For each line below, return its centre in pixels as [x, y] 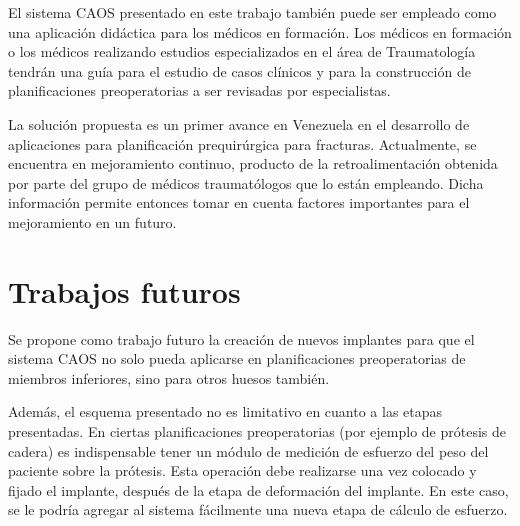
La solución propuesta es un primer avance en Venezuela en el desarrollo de [239, 123]
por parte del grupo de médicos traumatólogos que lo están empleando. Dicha [246, 182]
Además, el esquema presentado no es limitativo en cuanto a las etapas [225, 411]
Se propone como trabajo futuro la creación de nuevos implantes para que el [241, 338]
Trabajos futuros [124, 290]
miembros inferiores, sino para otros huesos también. [169, 377]
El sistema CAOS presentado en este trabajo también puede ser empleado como [252, 12]
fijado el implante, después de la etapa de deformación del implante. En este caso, [258, 489]
